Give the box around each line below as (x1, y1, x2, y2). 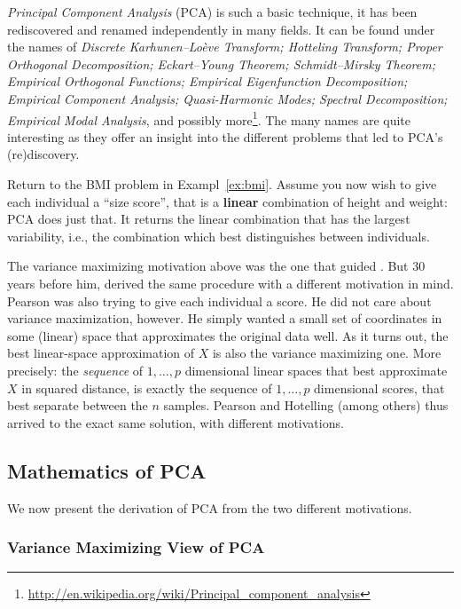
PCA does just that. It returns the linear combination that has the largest (7, 210, 410, 228)
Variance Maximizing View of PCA (7, 536, 265, 558)
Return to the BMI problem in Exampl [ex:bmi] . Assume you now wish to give (7, 175, 437, 193)
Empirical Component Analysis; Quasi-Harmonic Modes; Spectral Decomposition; (7, 89, 448, 107)
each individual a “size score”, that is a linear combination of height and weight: (7, 192, 448, 210)
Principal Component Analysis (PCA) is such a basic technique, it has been (7, 3, 418, 20)
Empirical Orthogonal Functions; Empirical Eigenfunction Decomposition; (7, 72, 408, 91)
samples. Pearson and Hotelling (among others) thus (163, 396, 449, 415)
